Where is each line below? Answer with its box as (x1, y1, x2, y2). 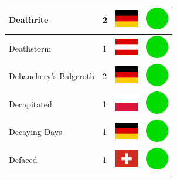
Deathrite (9, 13, 49, 25)
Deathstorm (9, 42, 52, 54)
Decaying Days (9, 125, 62, 138)
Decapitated (9, 97, 52, 110)
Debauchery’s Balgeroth (9, 70, 94, 82)
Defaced (9, 154, 38, 166)
